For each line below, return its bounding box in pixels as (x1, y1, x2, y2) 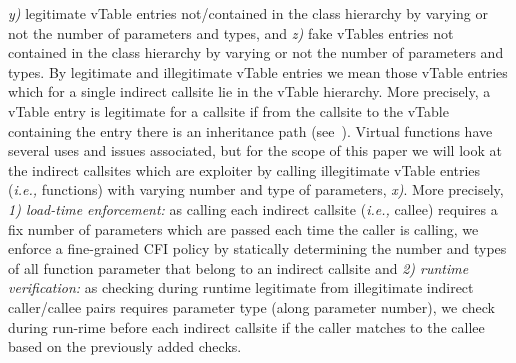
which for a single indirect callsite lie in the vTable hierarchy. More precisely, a (8, 81, 491, 102)
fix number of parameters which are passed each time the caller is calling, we (8, 218, 479, 239)
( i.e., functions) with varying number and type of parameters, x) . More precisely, (8, 179, 504, 200)
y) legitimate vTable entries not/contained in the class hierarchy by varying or (8, 3, 489, 23)
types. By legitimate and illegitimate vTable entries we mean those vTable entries (8, 61, 508, 82)
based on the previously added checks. (8, 336, 242, 357)
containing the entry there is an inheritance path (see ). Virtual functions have (8, 120, 493, 141)
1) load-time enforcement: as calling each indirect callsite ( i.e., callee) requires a (8, 198, 498, 219)
